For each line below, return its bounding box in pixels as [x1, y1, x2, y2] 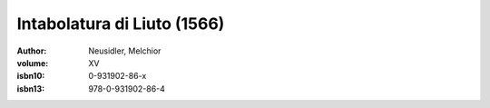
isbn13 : [16, 83, 45, 94]
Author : [16, 45, 47, 56]
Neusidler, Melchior [88, 45, 162, 56]
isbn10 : [16, 71, 45, 82]
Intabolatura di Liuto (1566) [16, 14, 225, 34]
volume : [16, 57, 49, 68]
